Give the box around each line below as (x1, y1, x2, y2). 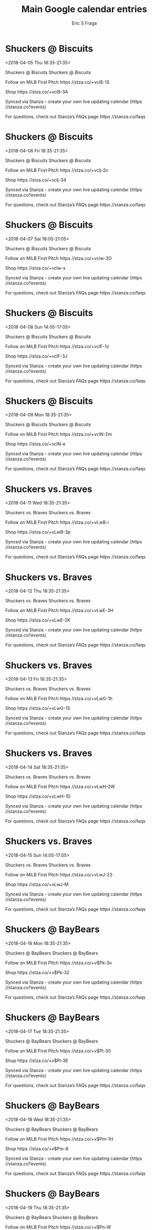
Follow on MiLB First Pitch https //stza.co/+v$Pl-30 (5, 1048, 111, 1054)
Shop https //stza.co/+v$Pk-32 (5, 970, 70, 976)
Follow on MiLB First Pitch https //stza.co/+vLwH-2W (5, 784, 115, 790)
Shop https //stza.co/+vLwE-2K (5, 617, 71, 623)
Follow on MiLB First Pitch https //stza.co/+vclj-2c (5, 167, 109, 173)
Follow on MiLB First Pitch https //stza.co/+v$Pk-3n (5, 960, 112, 966)
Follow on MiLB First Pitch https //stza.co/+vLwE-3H (5, 607, 114, 613)
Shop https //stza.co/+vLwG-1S (5, 705, 70, 711)
